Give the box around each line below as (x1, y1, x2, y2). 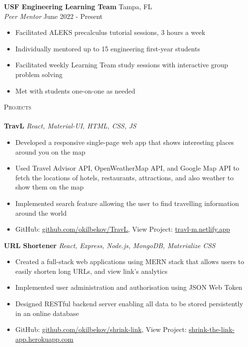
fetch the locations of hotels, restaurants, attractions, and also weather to (15, 172, 234, 182)
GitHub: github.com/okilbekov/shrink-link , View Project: (15, 324, 187, 334)
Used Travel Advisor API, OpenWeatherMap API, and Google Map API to (15, 163, 239, 173)
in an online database (15, 308, 79, 318)
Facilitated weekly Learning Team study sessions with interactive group (15, 60, 228, 70)
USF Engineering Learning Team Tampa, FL (4, 1, 152, 11)
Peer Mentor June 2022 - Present (4, 11, 103, 21)
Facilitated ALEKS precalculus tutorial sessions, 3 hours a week (15, 27, 206, 37)
